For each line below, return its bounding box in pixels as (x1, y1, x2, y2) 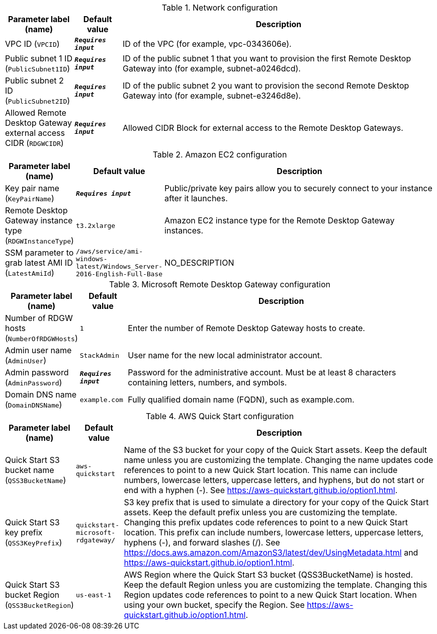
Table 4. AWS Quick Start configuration (145, 411, 294, 421)
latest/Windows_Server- (75, 263, 163, 270)
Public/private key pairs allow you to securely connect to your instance (164, 183, 432, 193)
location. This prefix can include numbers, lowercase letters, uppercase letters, (124, 527, 423, 537)
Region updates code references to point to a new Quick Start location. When (124, 590, 417, 600)
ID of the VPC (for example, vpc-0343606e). (123, 39, 292, 49)
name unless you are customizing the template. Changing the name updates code (124, 455, 433, 465)
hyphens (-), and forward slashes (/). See (124, 537, 280, 547)
